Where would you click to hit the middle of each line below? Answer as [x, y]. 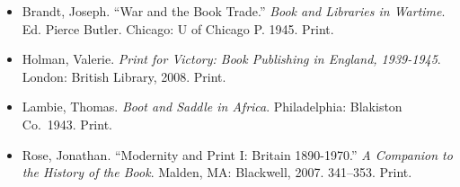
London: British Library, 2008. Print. [124, 76]
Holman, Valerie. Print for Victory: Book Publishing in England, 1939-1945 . [231, 59]
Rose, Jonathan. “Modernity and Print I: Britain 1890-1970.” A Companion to [237, 154]
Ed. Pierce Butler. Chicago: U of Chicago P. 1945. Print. [178, 28]
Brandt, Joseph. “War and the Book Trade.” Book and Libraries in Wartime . [234, 11]
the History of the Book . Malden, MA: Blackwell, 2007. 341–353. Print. [217, 172]
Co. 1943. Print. [67, 124]
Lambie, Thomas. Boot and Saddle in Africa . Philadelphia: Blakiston [212, 107]
